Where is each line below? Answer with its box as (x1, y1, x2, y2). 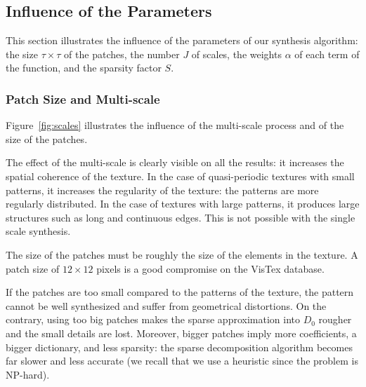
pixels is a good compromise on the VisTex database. (96, 261, 325, 276)
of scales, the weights (191, 46, 282, 61)
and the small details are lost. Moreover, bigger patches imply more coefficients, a (6, 325, 357, 340)
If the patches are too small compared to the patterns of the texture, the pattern (6, 285, 354, 299)
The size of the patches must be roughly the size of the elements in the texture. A (6, 247, 358, 262)
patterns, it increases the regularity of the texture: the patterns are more (6, 182, 319, 197)
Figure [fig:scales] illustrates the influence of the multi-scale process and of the (6, 118, 344, 133)
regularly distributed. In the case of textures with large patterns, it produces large (6, 196, 360, 211)
